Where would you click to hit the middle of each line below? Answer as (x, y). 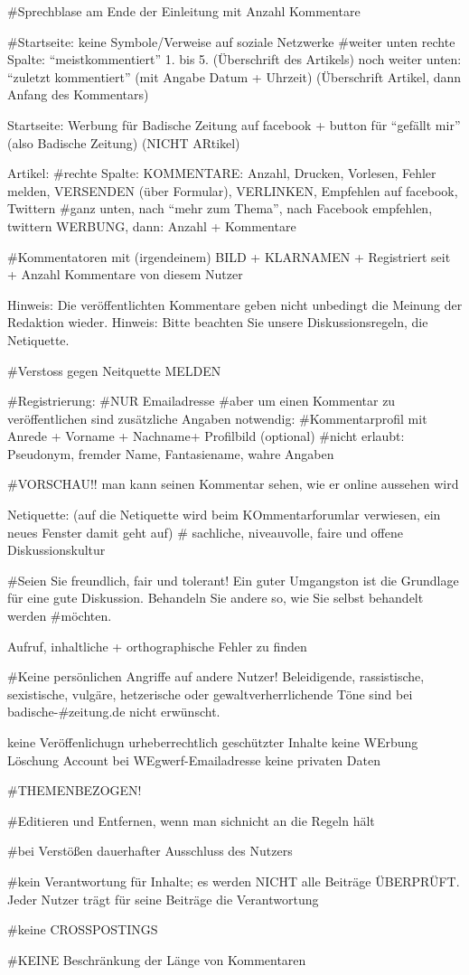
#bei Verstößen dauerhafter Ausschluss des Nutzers (150, 851)
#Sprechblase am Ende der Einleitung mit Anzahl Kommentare (184, 11)
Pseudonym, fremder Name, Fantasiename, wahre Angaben (171, 453)
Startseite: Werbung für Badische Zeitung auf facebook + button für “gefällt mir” (234, 124)
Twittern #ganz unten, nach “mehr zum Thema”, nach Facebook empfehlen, (220, 208)
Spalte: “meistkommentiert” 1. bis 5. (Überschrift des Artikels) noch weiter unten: (234, 59)
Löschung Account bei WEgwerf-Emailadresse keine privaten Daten (194, 759)
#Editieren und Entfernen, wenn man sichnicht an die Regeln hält (191, 820)
